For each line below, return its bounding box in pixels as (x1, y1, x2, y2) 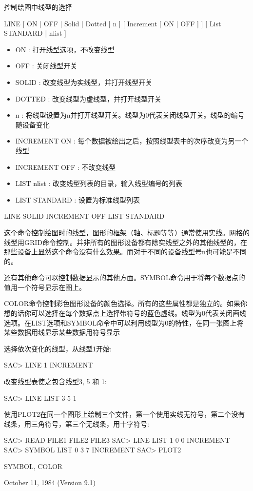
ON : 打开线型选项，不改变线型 (15, 44, 115, 54)
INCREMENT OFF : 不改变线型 (15, 162, 116, 172)
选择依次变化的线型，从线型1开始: (4, 343, 112, 353)
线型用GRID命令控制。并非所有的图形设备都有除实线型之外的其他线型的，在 (4, 237, 248, 247)
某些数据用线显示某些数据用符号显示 (4, 327, 120, 337)
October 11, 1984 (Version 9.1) (4, 477, 96, 488)
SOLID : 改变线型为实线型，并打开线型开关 (15, 77, 153, 87)
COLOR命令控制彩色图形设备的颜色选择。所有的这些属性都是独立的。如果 (4, 298, 240, 308)
